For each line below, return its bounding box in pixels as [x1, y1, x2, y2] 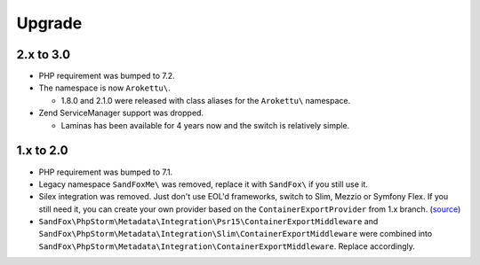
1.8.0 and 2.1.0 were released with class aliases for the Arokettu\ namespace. [60, 95, 351, 105]
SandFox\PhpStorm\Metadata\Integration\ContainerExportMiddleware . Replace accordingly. [38, 240, 415, 252]
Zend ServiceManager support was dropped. [38, 107, 204, 119]
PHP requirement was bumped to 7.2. [38, 71, 175, 82]
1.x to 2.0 [16, 143, 68, 159]
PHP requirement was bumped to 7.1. [38, 167, 173, 177]
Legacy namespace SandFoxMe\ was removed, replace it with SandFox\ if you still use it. [38, 178, 369, 190]
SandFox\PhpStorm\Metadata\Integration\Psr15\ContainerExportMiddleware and [38, 216, 379, 227]
